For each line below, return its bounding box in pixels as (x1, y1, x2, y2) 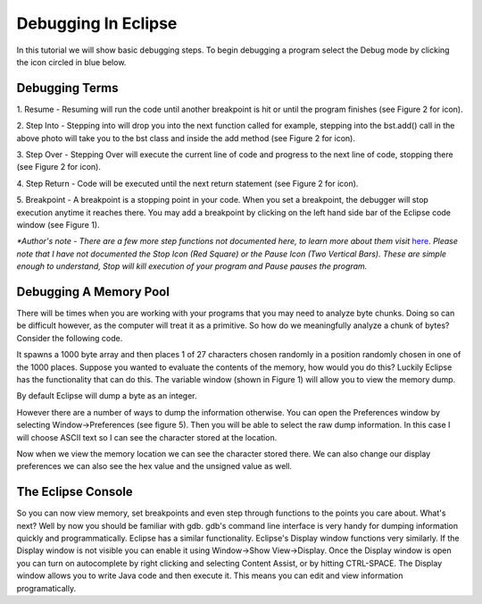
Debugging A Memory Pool (16, 284, 170, 299)
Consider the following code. (16, 332, 123, 343)
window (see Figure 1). (16, 219, 100, 230)
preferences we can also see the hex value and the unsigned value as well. (16, 461, 293, 472)
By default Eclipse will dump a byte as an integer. (16, 390, 197, 401)
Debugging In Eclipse (16, 13, 178, 33)
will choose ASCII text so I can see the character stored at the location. (16, 432, 278, 442)
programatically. (16, 583, 76, 593)
